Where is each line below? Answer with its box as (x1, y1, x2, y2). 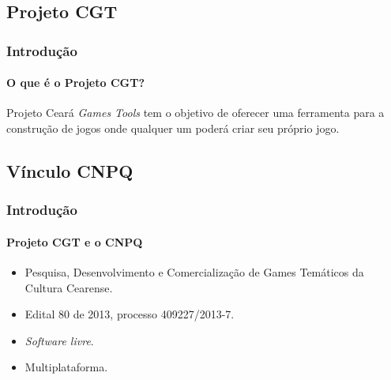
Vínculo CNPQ (6, 159, 133, 182)
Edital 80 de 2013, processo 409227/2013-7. (24, 306, 235, 322)
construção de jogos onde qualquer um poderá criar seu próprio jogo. (6, 120, 340, 137)
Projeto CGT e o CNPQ (6, 233, 143, 250)
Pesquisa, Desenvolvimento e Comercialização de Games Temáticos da (24, 264, 364, 280)
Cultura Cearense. (24, 279, 113, 295)
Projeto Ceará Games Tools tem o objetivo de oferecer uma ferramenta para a (6, 104, 385, 121)
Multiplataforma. (24, 359, 108, 375)
